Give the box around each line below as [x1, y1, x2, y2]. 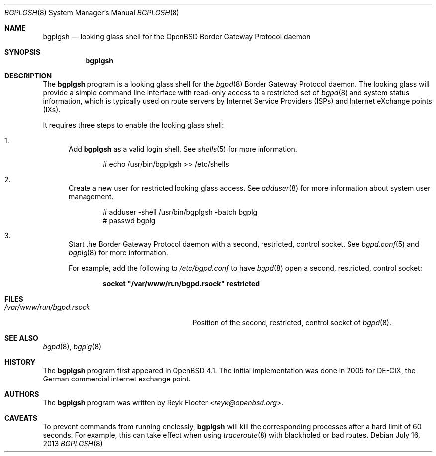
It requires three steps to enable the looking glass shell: [43, 121, 224, 129]
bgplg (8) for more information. [69, 248, 168, 257]
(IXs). [43, 105, 61, 114]
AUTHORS [4, 390, 39, 398]
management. [69, 192, 114, 201]
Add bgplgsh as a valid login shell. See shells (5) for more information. [69, 145, 297, 153]
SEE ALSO [4, 334, 38, 342]
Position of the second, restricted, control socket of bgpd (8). [192, 318, 391, 327]
